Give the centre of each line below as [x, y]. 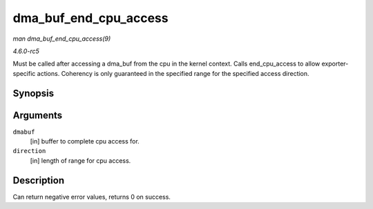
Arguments [38, 115]
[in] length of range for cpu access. [80, 160]
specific [24, 73]
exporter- [335, 64]
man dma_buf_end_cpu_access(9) [62, 39]
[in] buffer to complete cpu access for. [85, 141]
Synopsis [34, 93]
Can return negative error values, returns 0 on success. [92, 197]
